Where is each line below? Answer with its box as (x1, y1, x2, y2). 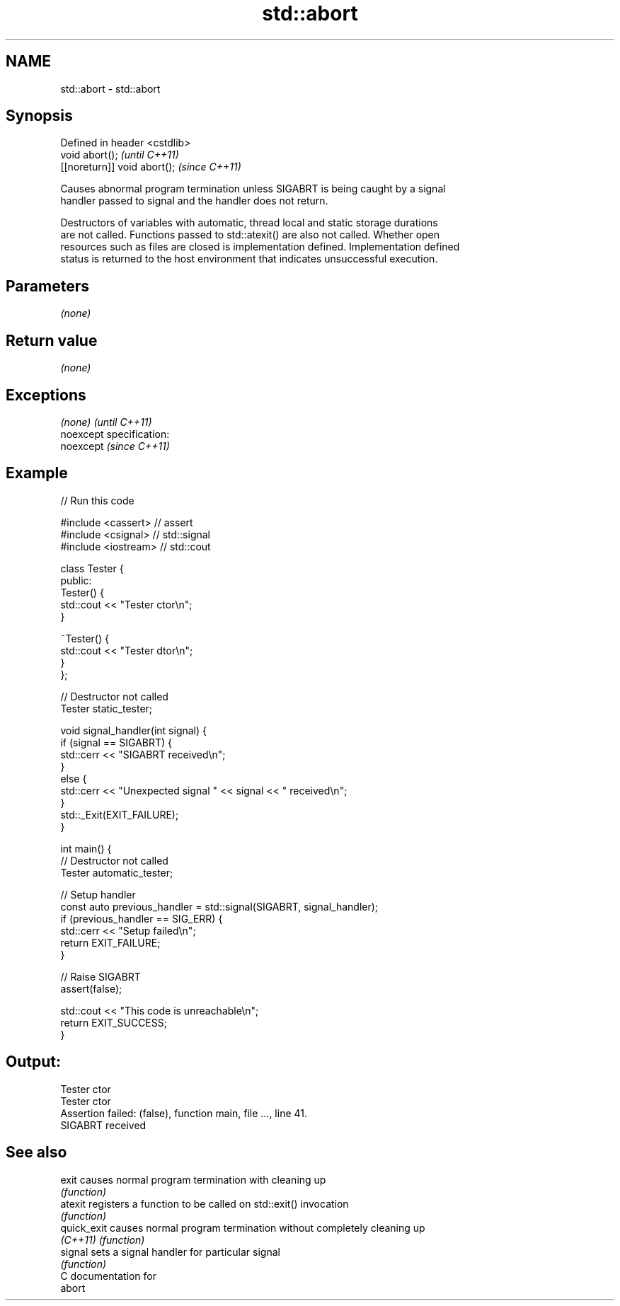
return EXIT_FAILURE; (60, 936, 161, 949)
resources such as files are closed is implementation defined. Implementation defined (60, 241, 460, 253)
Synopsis (6, 107, 73, 125)
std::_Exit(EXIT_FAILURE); (60, 808, 179, 821)
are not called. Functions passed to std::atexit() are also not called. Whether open (60, 229, 440, 241)
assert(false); (60, 982, 122, 995)
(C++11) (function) (60, 1233, 145, 1246)
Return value (6, 331, 98, 349)
